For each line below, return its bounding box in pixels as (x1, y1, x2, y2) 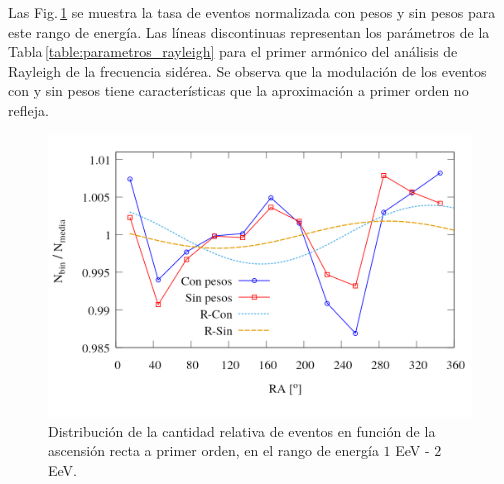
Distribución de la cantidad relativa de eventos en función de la (48, 420, 436, 441)
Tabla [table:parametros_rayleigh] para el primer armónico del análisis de (8, 41, 458, 62)
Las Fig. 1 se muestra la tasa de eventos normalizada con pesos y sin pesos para (8, 2, 496, 22)
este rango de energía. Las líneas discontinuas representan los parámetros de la (8, 21, 490, 42)
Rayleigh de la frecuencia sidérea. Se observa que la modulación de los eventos (8, 60, 487, 81)
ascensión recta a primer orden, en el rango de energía (48, 440, 379, 461)
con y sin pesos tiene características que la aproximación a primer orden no (8, 80, 469, 101)
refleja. (8, 99, 49, 120)
